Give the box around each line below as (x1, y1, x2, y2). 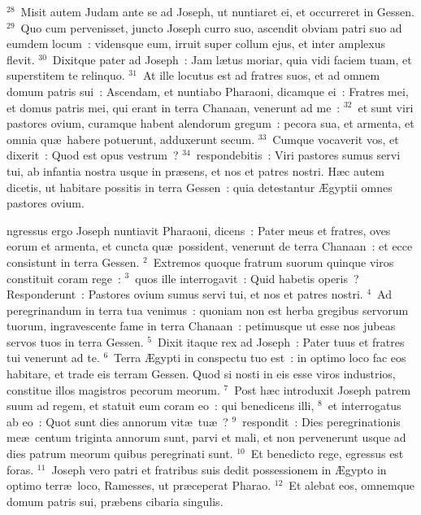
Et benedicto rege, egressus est (250, 445, 404, 462)
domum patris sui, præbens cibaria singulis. (7, 492, 224, 509)
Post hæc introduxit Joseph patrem (234, 381, 411, 398)
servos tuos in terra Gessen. (7, 333, 144, 350)
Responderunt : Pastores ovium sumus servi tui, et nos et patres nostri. (7, 286, 363, 303)
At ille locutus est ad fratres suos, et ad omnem (142, 67, 380, 84)
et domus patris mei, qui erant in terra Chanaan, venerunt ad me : (7, 98, 341, 116)
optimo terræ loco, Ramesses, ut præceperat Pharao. (7, 477, 271, 494)
